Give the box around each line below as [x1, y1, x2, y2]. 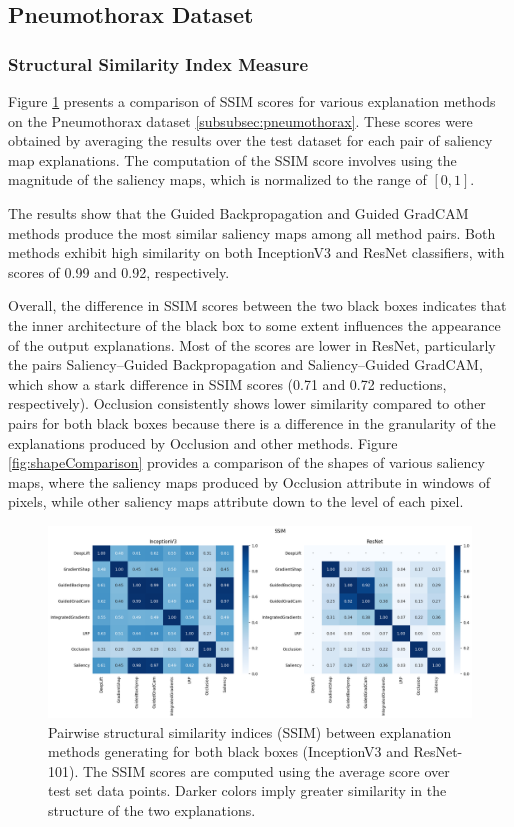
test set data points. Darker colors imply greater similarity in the [48, 780, 447, 801]
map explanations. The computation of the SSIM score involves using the [8, 149, 457, 170]
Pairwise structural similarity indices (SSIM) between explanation [48, 721, 452, 742]
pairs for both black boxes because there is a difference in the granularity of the [8, 412, 496, 433]
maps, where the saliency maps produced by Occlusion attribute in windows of [8, 471, 490, 492]
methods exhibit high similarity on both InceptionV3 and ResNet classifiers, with [8, 242, 505, 263]
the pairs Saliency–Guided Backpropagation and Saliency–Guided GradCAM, [8, 354, 483, 375]
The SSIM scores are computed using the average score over [82, 760, 450, 781]
